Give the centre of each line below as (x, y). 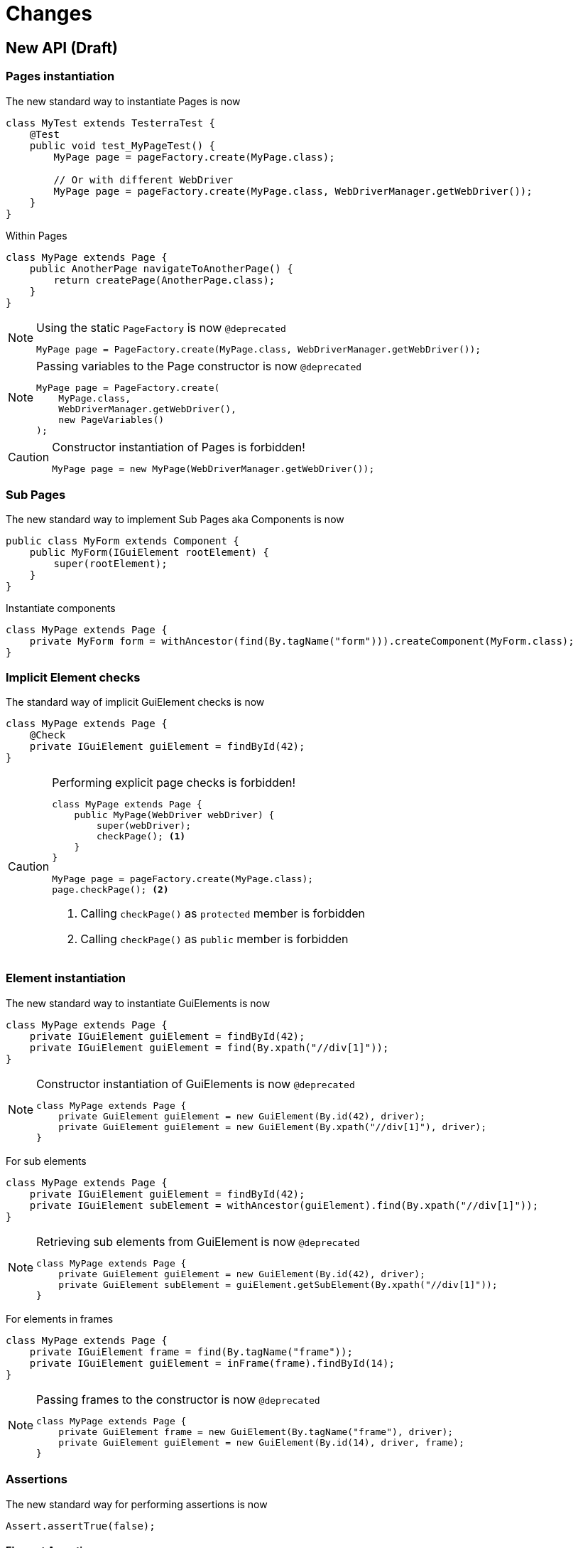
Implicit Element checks (73, 677)
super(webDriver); (143, 826)
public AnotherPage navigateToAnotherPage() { (161, 268)
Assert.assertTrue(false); (81, 1526)
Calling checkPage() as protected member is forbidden (223, 914)
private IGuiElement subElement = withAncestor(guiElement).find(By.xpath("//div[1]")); (284, 1205)
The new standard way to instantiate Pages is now (123, 101)
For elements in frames (60, 1318)
